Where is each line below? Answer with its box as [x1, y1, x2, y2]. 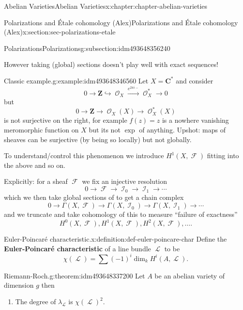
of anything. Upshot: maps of [139, 125, 226, 135]
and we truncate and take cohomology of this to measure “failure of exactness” [4, 209, 238, 219]
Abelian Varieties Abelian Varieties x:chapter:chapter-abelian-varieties [4, 1, 208, 11]
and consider [176, 75, 213, 85]
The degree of [15, 296, 56, 307]
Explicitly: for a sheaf [4, 176, 68, 186]
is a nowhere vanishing [162, 115, 229, 125]
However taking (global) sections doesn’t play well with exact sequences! [4, 59, 218, 69]
